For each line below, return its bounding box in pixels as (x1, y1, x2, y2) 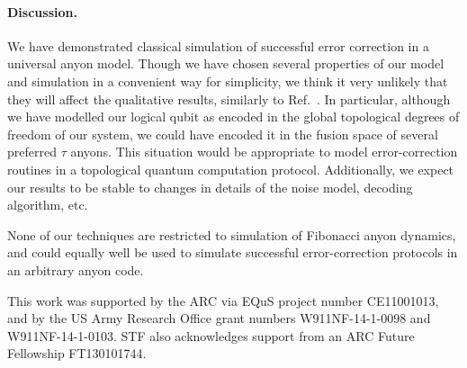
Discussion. (7, 2, 77, 21)
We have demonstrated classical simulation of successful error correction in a (7, 36, 429, 55)
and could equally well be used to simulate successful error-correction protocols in (7, 243, 458, 262)
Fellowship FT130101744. (7, 344, 147, 363)
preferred (7, 142, 57, 161)
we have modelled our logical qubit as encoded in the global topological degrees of (7, 107, 460, 126)
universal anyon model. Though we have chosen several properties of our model (7, 54, 445, 73)
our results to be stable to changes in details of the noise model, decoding (7, 177, 413, 196)
